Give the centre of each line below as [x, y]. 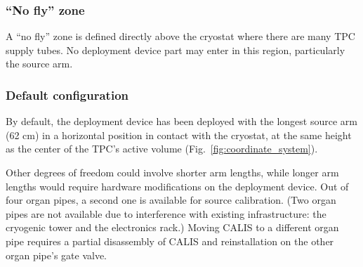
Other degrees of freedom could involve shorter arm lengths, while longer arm [172, 172]
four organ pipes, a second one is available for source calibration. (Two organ [171, 200]
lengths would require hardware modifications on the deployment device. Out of [177, 186]
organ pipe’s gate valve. [57, 255]
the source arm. [39, 64]
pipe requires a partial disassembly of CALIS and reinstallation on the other [170, 241]
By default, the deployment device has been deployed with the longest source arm [181, 121]
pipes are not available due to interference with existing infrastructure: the [166, 213]
